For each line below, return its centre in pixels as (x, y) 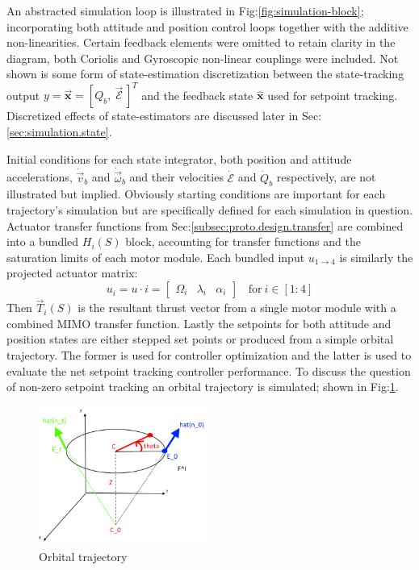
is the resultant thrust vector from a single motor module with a (237, 308)
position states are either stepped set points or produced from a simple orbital (200, 339)
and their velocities (176, 177)
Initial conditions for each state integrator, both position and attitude (179, 158)
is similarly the (376, 257)
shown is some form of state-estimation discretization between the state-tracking (205, 74)
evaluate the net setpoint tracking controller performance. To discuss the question (209, 370)
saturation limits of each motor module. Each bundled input (156, 257)
